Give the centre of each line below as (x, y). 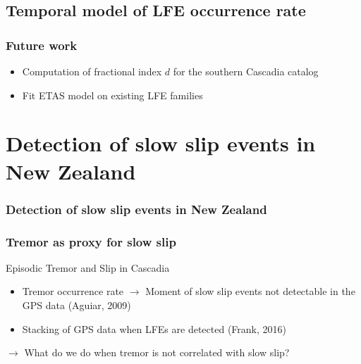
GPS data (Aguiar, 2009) (77, 305)
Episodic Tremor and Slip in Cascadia (88, 267)
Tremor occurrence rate (73, 291)
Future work (42, 45)
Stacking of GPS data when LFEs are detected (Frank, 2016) (154, 328)
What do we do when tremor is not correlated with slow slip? (157, 352)
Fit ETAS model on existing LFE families (112, 95)
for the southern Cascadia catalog (246, 71)
